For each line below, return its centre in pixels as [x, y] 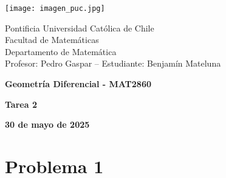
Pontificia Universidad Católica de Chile [80, 28]
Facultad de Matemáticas [52, 40]
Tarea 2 [21, 104]
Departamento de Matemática [61, 51]
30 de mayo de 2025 [47, 124]
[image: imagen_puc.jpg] [55, 8]
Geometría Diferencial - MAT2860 [78, 84]
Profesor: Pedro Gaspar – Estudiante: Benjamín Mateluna [113, 63]
